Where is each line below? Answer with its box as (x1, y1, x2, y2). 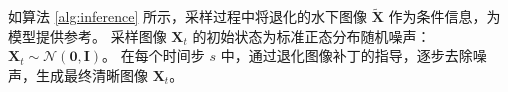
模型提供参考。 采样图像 (8, 25, 167, 46)
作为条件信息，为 (388, 6, 501, 27)
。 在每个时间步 (102, 45, 205, 66)
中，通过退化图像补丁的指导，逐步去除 (220, 45, 473, 66)
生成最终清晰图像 (35, 65, 148, 85)
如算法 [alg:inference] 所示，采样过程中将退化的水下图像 (8, 6, 368, 27)
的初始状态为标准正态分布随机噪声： (192, 25, 431, 46)
